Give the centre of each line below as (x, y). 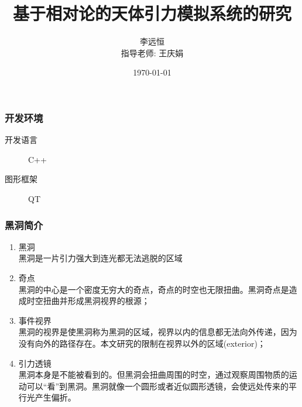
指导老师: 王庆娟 (152, 52)
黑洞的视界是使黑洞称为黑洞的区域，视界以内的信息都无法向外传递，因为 (158, 332)
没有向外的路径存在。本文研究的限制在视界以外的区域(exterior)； (142, 343)
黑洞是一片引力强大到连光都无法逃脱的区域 (100, 258)
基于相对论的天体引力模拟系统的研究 (152, 13)
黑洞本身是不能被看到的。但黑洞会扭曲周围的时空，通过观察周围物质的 (154, 374)
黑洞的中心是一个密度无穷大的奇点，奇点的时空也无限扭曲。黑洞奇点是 (154, 289)
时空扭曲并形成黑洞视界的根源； (88, 301)
